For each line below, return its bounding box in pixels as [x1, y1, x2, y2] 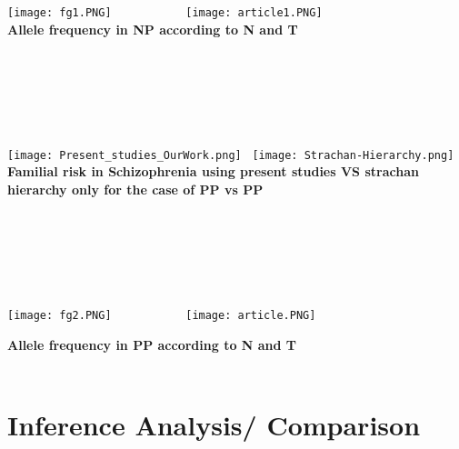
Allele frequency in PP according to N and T [7, 334, 297, 354]
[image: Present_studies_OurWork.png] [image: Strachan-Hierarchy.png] [7, 148, 454, 162]
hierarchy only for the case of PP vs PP [7, 180, 264, 199]
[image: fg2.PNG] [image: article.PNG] [7, 309, 316, 323]
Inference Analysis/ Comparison [7, 406, 421, 444]
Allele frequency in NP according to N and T [7, 19, 298, 38]
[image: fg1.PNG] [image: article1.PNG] [7, 6, 323, 19]
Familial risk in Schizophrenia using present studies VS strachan [7, 162, 419, 181]
